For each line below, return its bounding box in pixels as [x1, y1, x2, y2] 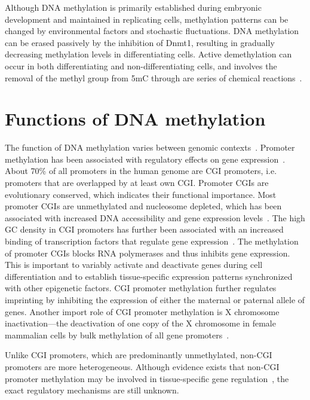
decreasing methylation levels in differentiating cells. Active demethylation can [5, 48, 292, 60]
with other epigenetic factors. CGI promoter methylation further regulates [5, 282, 277, 294]
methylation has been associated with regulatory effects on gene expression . [5, 152, 286, 165]
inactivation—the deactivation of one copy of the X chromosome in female [5, 317, 276, 329]
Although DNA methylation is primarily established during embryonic [5, 1, 262, 13]
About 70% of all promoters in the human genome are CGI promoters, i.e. [5, 164, 277, 177]
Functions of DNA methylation [5, 106, 266, 131]
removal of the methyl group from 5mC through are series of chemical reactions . [5, 71, 302, 84]
